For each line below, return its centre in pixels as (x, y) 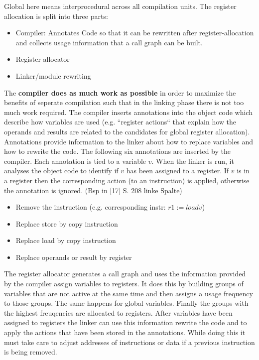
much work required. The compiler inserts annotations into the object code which (128, 112)
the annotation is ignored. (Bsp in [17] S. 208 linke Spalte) (93, 190)
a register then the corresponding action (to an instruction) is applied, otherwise (127, 180)
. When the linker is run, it (193, 161)
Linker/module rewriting (53, 75)
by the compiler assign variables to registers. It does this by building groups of (124, 284)
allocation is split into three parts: (56, 16)
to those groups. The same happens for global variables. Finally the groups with (126, 303)
